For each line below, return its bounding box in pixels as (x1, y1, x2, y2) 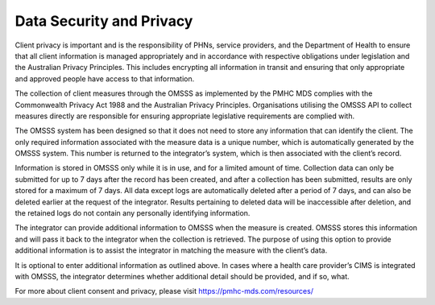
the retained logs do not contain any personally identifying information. (14, 208, 251, 218)
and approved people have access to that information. (14, 73, 195, 84)
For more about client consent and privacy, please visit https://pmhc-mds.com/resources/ (14, 286, 314, 296)
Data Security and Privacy (14, 12, 193, 30)
